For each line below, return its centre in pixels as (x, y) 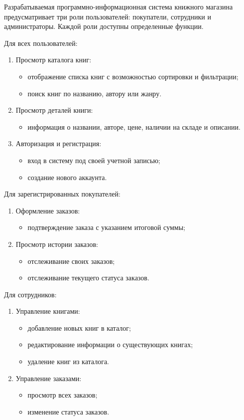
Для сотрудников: (30, 294)
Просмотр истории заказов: (57, 244)
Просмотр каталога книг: (54, 60)
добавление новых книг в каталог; (79, 327)
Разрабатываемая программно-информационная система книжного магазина (119, 6)
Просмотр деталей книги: (54, 110)
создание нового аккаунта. (67, 177)
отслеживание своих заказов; (71, 261)
